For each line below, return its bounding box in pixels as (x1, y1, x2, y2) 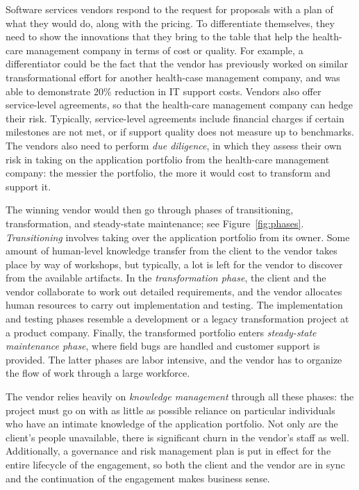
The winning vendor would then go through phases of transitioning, (6, 202, 294, 217)
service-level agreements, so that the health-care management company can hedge (6, 97, 353, 112)
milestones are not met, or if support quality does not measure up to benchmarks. (6, 124, 354, 139)
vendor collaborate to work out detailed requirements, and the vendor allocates (6, 284, 342, 298)
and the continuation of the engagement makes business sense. (6, 471, 270, 485)
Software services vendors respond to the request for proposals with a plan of (6, 2, 333, 16)
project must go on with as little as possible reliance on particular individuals (6, 402, 335, 417)
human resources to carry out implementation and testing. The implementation (6, 297, 343, 312)
